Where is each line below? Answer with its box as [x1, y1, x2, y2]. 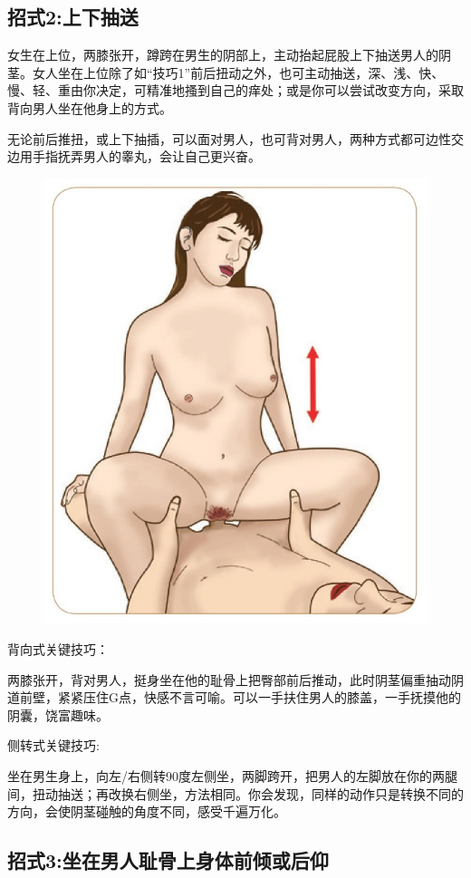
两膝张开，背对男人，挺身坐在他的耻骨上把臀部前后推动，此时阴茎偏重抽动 [7, 670, 451, 689]
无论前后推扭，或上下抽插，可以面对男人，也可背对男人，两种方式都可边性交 [7, 129, 464, 148]
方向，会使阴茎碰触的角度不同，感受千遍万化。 [7, 802, 286, 821]
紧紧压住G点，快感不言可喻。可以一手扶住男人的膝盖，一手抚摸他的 [57, 688, 461, 707]
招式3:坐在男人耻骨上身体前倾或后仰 [7, 846, 329, 874]
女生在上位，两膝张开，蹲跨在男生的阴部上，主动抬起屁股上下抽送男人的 [7, 45, 438, 64]
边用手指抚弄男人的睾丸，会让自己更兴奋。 [7, 147, 261, 166]
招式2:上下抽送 [7, 3, 139, 31]
